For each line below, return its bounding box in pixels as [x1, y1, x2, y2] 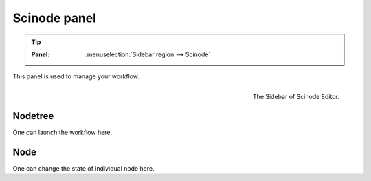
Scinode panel [12, 10, 96, 25]
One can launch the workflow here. [12, 128, 113, 136]
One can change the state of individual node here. [12, 164, 155, 172]
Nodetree [12, 110, 54, 122]
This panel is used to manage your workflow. [12, 72, 140, 81]
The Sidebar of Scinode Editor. [252, 92, 339, 100]
